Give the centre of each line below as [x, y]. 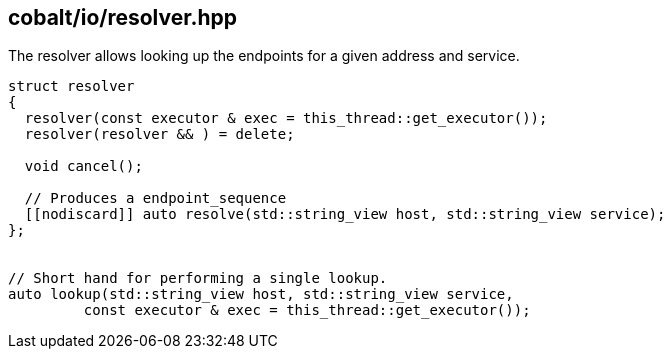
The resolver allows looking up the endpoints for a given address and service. [264, 56]
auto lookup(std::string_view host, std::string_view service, [261, 294]
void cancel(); [83, 166]
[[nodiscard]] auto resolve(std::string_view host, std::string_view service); [345, 214]
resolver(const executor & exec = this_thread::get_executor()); [286, 118]
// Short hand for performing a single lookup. [198, 278]
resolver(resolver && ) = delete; [159, 134]
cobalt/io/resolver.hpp [123, 17]
